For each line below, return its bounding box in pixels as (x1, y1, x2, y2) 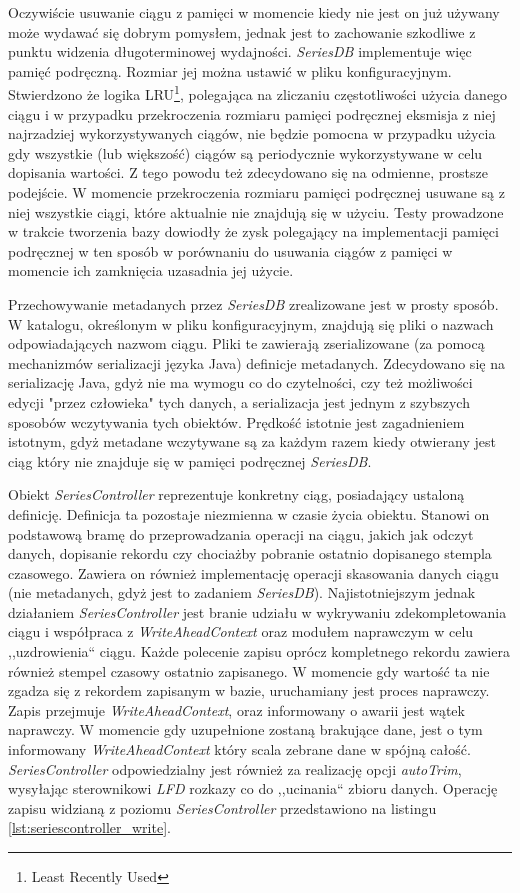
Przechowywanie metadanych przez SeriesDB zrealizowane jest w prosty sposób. (8, 293, 499, 314)
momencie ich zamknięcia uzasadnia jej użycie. (8, 260, 294, 281)
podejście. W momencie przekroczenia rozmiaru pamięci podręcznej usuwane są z (8, 182, 505, 202)
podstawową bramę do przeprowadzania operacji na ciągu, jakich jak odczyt (8, 523, 474, 544)
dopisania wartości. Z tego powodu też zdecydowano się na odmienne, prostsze (8, 162, 488, 183)
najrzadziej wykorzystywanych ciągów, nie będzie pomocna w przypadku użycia (8, 123, 496, 144)
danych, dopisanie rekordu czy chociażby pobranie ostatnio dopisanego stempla (8, 543, 492, 564)
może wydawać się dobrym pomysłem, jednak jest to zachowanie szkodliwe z (8, 21, 476, 42)
